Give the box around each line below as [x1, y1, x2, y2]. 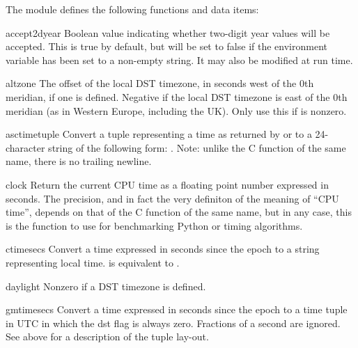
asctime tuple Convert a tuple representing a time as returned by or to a [6, 127, 312, 141]
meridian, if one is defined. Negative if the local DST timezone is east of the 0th [6, 89, 348, 104]
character [6, 140, 45, 155]
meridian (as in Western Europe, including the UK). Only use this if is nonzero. [6, 103, 347, 118]
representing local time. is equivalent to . [6, 255, 180, 269]
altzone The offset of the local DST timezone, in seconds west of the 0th [6, 76, 314, 90]
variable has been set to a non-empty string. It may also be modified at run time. [6, 52, 353, 67]
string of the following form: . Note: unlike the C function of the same [48, 140, 346, 155]
